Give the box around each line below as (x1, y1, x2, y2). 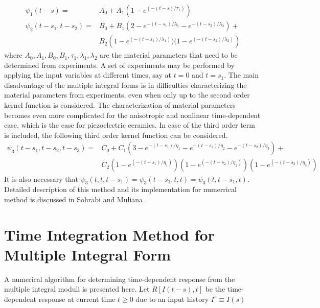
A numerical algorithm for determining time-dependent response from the (4, 273, 235, 284)
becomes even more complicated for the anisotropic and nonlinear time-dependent (4, 109, 261, 120)
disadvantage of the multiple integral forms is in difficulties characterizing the (4, 79, 247, 90)
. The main (224, 69, 259, 80)
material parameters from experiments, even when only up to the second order (4, 89, 250, 100)
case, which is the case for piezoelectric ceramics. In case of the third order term (4, 120, 255, 130)
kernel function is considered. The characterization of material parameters (4, 100, 236, 110)
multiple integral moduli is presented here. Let (4, 283, 150, 294)
